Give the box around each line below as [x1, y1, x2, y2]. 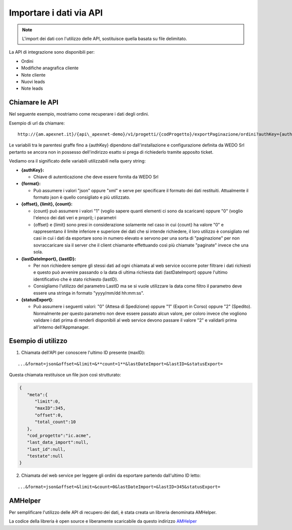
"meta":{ [27, 392, 48, 397]
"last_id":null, [27, 447, 66, 452]
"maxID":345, [35, 406, 66, 411]
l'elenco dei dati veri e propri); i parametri [33, 215, 117, 221]
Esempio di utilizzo [9, 337, 68, 345]
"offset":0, [35, 412, 63, 418]
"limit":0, [35, 398, 61, 404]
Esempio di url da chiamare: [9, 120, 65, 126]
